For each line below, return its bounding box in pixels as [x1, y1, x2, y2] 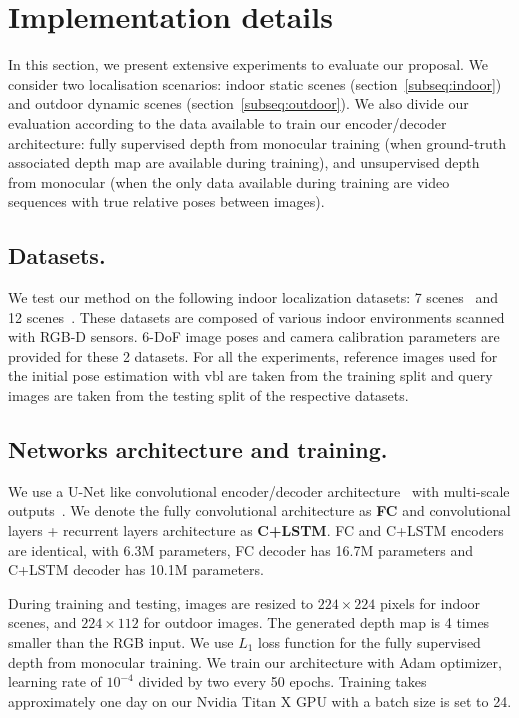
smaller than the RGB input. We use [8, 632, 234, 652]
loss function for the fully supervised [258, 632, 481, 652]
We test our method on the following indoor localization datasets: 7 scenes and [8, 287, 499, 308]
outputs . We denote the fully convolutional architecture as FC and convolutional [8, 500, 511, 521]
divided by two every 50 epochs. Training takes [138, 671, 427, 692]
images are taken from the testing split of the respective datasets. [8, 385, 409, 406]
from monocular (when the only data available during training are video [8, 171, 450, 192]
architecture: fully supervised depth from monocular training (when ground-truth [8, 132, 506, 153]
